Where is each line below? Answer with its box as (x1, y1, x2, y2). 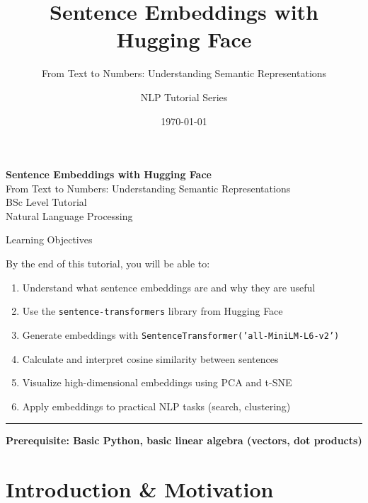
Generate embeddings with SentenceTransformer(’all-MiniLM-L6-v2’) (22, 327, 340, 342)
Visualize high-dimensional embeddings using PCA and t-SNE (22, 375, 292, 390)
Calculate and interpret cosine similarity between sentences (22, 351, 279, 366)
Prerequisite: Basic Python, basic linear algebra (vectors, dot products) (6, 433, 362, 448)
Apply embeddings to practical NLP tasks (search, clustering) (22, 398, 291, 413)
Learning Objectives (6, 232, 93, 247)
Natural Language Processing (6, 208, 133, 223)
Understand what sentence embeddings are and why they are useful (22, 279, 316, 294)
